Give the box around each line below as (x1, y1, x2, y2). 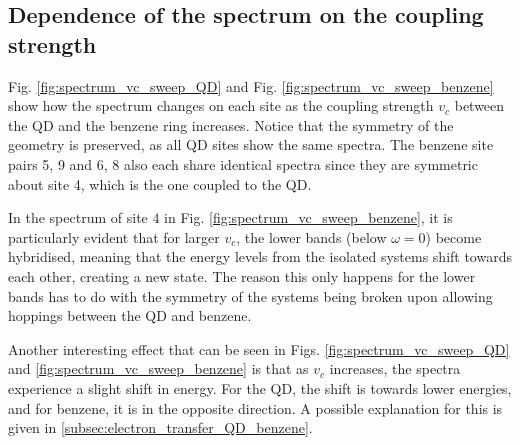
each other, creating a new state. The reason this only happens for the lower (8, 265, 476, 286)
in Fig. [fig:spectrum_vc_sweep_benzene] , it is (164, 207, 453, 228)
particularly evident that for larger (8, 226, 220, 247)
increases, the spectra (329, 358, 461, 379)
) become (425, 226, 482, 247)
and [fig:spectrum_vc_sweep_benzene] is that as (8, 358, 309, 379)
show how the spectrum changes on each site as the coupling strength (8, 95, 434, 116)
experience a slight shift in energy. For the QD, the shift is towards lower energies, (8, 377, 512, 398)
